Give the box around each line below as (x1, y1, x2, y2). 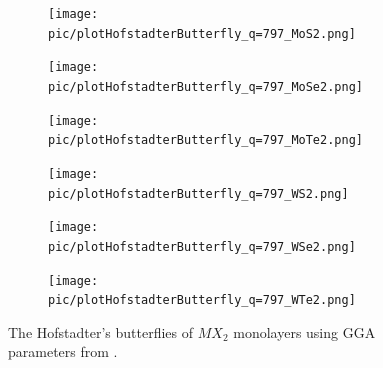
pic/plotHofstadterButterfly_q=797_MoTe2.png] (48, 133, 363, 148)
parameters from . (8, 341, 118, 362)
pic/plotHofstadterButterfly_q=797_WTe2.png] (48, 293, 356, 308)
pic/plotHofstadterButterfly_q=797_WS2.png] (48, 186, 349, 201)
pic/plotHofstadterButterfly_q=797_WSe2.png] (48, 239, 356, 254)
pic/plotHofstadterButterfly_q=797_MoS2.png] (48, 26, 356, 41)
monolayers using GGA (233, 321, 376, 342)
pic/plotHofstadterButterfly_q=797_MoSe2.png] (48, 79, 363, 94)
